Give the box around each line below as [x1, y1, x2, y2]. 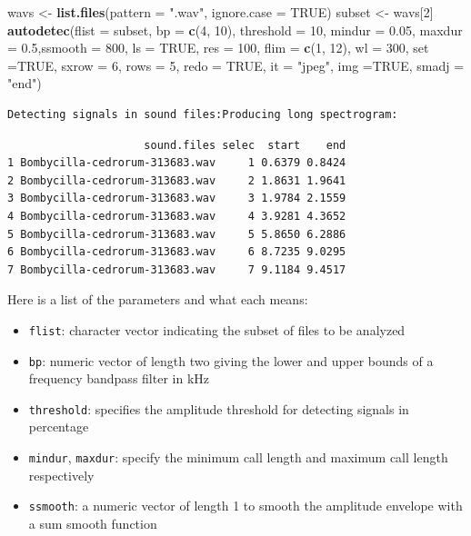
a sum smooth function [28, 513, 157, 532]
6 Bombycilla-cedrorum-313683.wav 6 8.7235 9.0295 [7, 245, 346, 259]
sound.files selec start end [144, 138, 346, 152]
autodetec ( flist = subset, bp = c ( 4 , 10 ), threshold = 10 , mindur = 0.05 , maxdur [7, 20, 463, 39]
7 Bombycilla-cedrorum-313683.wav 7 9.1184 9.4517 [7, 263, 346, 276]
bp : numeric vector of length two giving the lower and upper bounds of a [28, 351, 434, 370]
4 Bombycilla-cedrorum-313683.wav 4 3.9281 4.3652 [7, 209, 346, 223]
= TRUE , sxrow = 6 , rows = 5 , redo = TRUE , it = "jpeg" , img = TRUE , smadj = [7, 55, 465, 74]
